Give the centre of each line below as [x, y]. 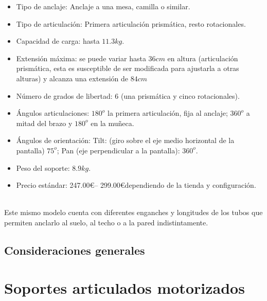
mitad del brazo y [44, 123]
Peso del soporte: [43, 167]
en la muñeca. [112, 123]
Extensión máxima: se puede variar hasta [81, 58]
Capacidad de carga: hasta [58, 41]
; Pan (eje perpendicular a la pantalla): [118, 150]
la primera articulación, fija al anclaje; [168, 113]
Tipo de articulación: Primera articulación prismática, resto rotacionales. [131, 23]
